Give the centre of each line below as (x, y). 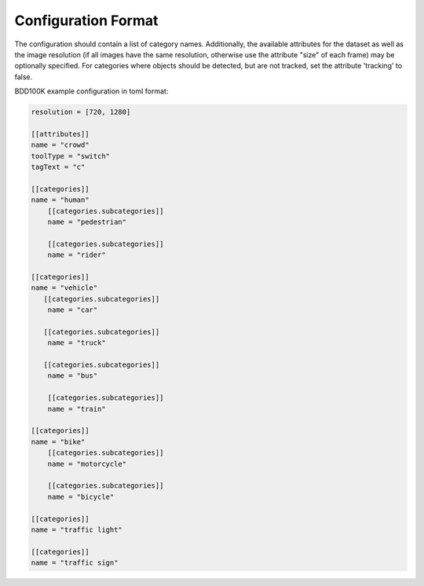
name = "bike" (58, 441)
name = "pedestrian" (87, 222)
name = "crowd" (60, 145)
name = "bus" (73, 376)
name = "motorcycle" (87, 464)
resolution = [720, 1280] (81, 112)
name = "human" (60, 200)
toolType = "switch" (70, 156)
